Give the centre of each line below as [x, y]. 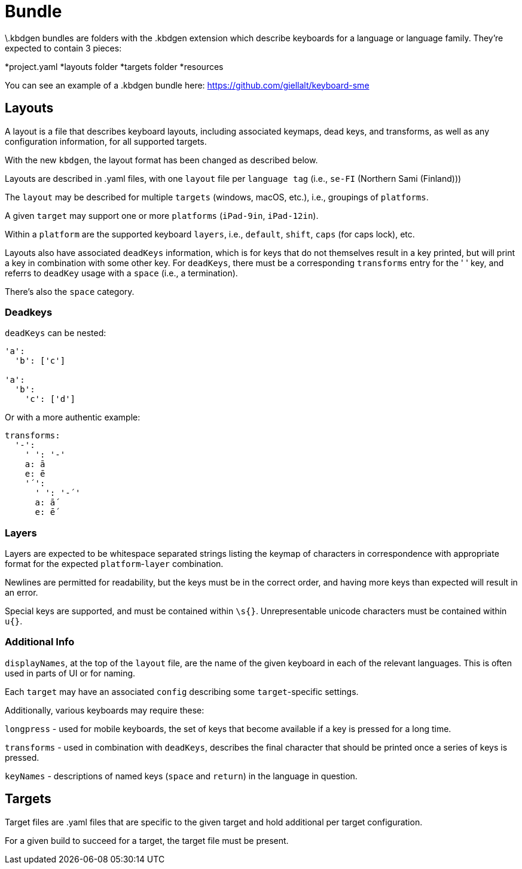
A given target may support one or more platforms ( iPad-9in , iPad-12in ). [162, 215]
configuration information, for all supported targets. [106, 141]
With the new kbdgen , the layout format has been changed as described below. [161, 160]
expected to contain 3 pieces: [63, 48]
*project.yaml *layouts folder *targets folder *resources [114, 66]
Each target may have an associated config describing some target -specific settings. [182, 691]
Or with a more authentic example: [73, 417]
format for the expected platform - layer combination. [114, 564]
